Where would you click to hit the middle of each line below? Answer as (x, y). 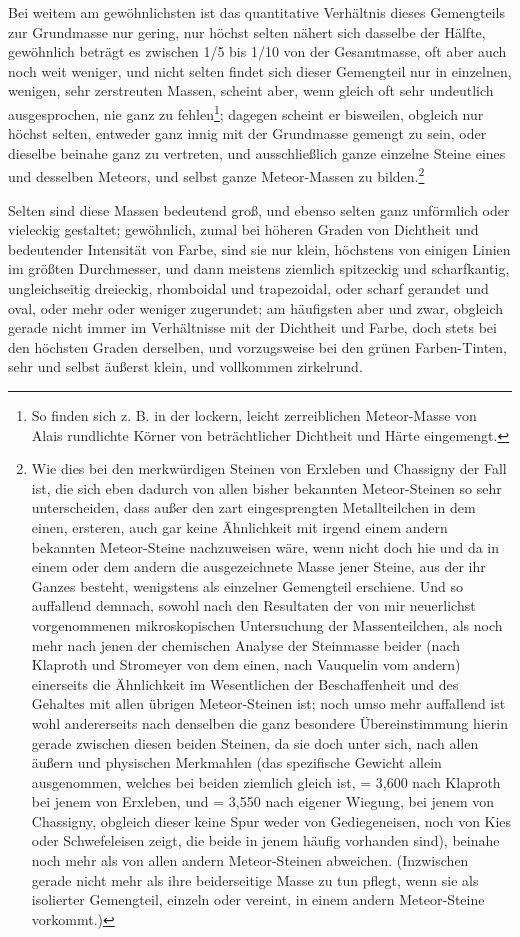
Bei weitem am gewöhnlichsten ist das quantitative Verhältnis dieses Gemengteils (257, 12)
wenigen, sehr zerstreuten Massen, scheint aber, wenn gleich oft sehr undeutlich (251, 90)
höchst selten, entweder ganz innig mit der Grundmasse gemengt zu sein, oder (247, 133)
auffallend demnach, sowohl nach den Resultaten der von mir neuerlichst (253, 605)
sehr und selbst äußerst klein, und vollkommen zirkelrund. (185, 366)
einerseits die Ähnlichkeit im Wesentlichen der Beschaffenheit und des (245, 683)
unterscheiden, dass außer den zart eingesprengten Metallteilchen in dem (253, 507)
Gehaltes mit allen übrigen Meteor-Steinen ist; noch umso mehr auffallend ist (268, 703)
